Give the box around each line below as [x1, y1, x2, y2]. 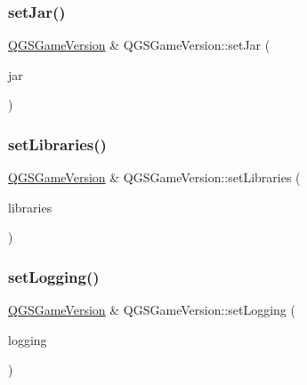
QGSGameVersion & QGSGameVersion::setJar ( [8, 36, 271, 54]
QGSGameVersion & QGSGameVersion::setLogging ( [8, 301, 295, 319]
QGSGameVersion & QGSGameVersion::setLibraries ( [8, 168, 301, 187]
